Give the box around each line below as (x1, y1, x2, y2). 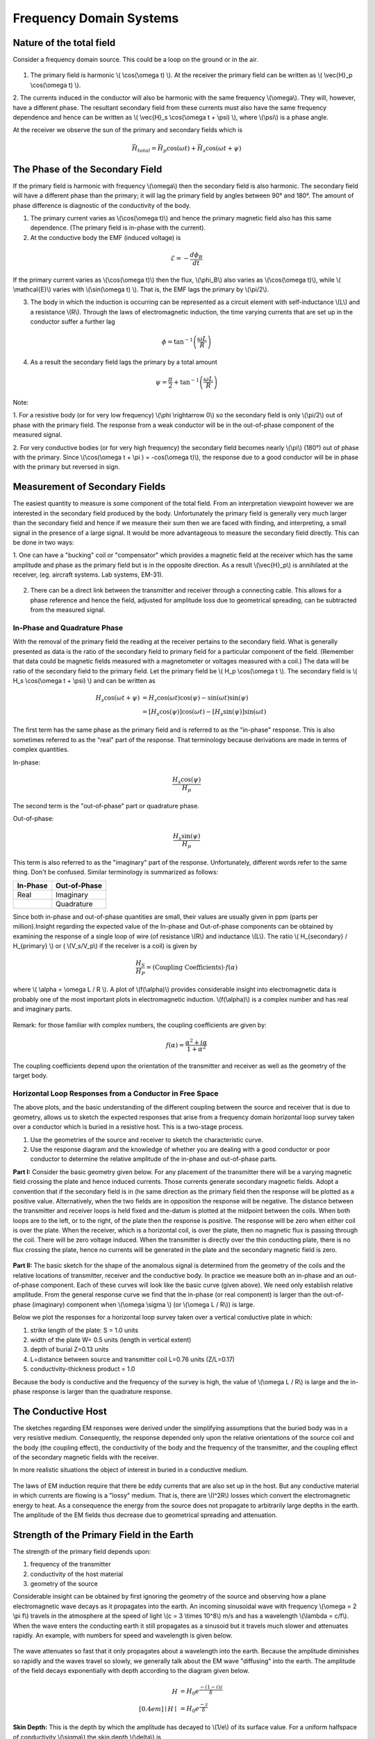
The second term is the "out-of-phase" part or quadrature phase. (12, 802, 199, 810)
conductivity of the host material (30, 1569, 124, 1578)
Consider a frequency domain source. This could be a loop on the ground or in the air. (12, 56, 258, 64)
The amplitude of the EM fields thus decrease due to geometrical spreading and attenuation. (12, 1510, 278, 1519)
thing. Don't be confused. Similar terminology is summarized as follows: (12, 868, 219, 876)
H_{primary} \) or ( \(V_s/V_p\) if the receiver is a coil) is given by (12, 941, 197, 949)
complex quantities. (12, 745, 69, 754)
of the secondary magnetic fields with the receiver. (12, 1453, 159, 1461)
